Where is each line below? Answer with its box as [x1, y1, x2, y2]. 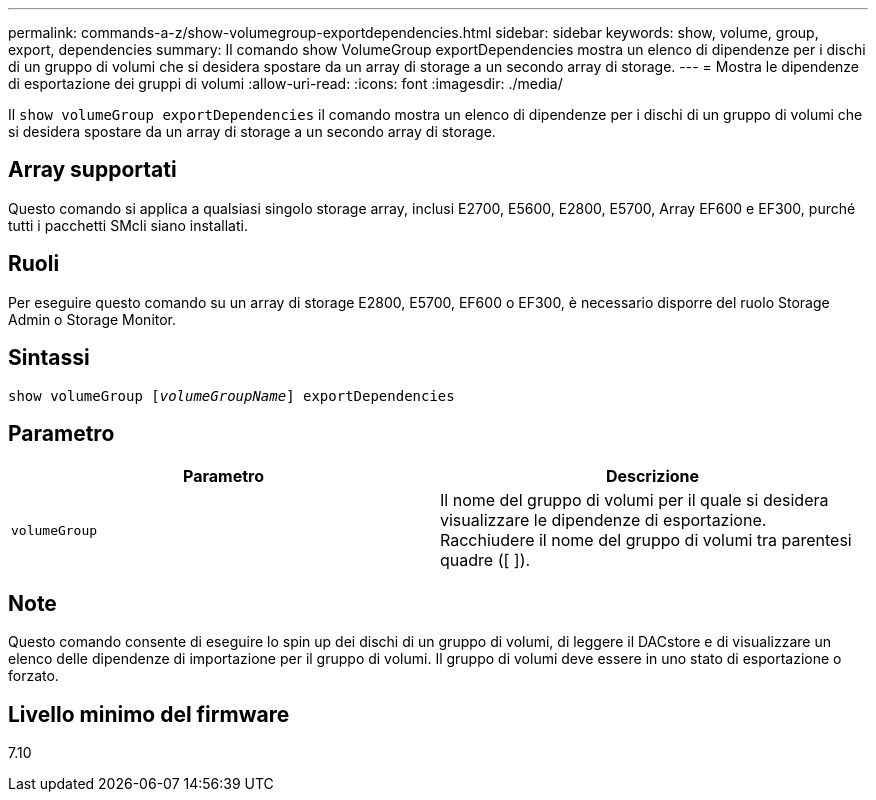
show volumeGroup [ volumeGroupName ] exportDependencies [8, 387, 455, 404]
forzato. [8, 667, 59, 685]
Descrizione [605, 466, 700, 487]
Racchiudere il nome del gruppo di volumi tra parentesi [440, 530, 852, 551]
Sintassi [8, 345, 90, 371]
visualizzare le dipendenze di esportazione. [440, 510, 767, 531]
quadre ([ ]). [440, 550, 531, 571]
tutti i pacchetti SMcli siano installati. [8, 216, 248, 234]
